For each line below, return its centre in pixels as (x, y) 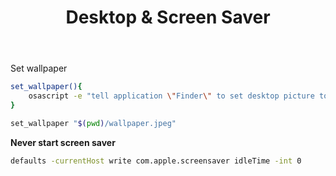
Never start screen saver (63, 142)
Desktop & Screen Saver (168, 17)
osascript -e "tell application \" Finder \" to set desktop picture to (178, 96)
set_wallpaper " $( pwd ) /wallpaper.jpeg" (93, 123)
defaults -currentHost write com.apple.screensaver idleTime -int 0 (156, 161)
